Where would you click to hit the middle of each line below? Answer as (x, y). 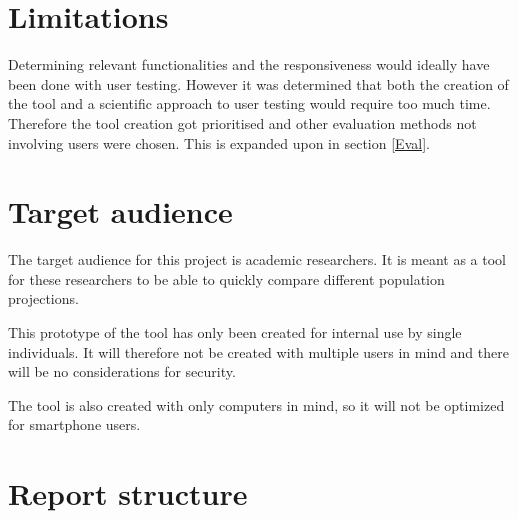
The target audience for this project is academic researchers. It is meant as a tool (257, 259)
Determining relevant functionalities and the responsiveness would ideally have (249, 64)
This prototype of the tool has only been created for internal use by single (235, 332)
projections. (43, 298)
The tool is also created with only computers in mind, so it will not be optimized (256, 404)
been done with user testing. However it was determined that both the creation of (258, 83)
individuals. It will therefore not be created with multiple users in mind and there (258, 351)
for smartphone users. (74, 424)
